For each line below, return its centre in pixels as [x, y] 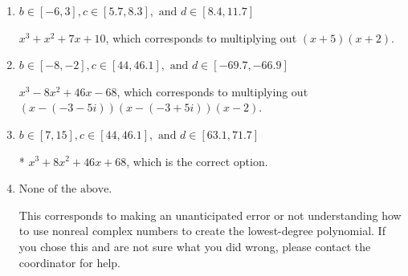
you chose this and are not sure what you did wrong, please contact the [195, 246]
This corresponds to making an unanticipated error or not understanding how [210, 215]
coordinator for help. [69, 262]
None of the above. [65, 190]
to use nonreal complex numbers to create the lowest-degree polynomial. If [202, 231]
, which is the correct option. [197, 161]
